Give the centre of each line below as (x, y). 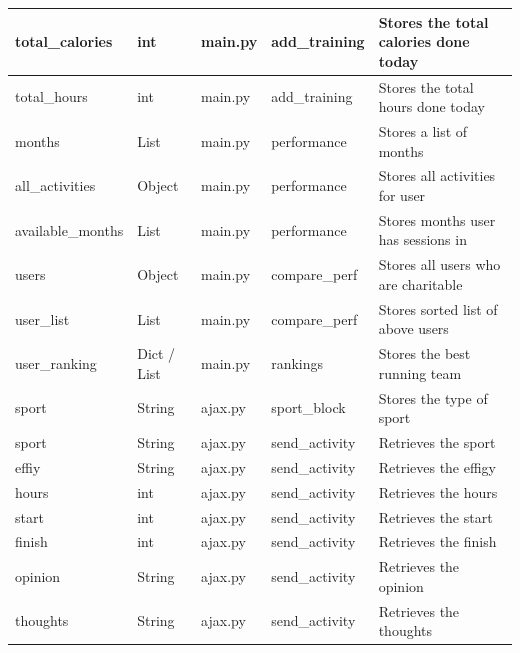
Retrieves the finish (437, 541)
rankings (297, 362)
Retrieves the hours (438, 491)
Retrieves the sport (437, 442)
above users (413, 328)
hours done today (431, 106)
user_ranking (56, 362)
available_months (69, 229)
